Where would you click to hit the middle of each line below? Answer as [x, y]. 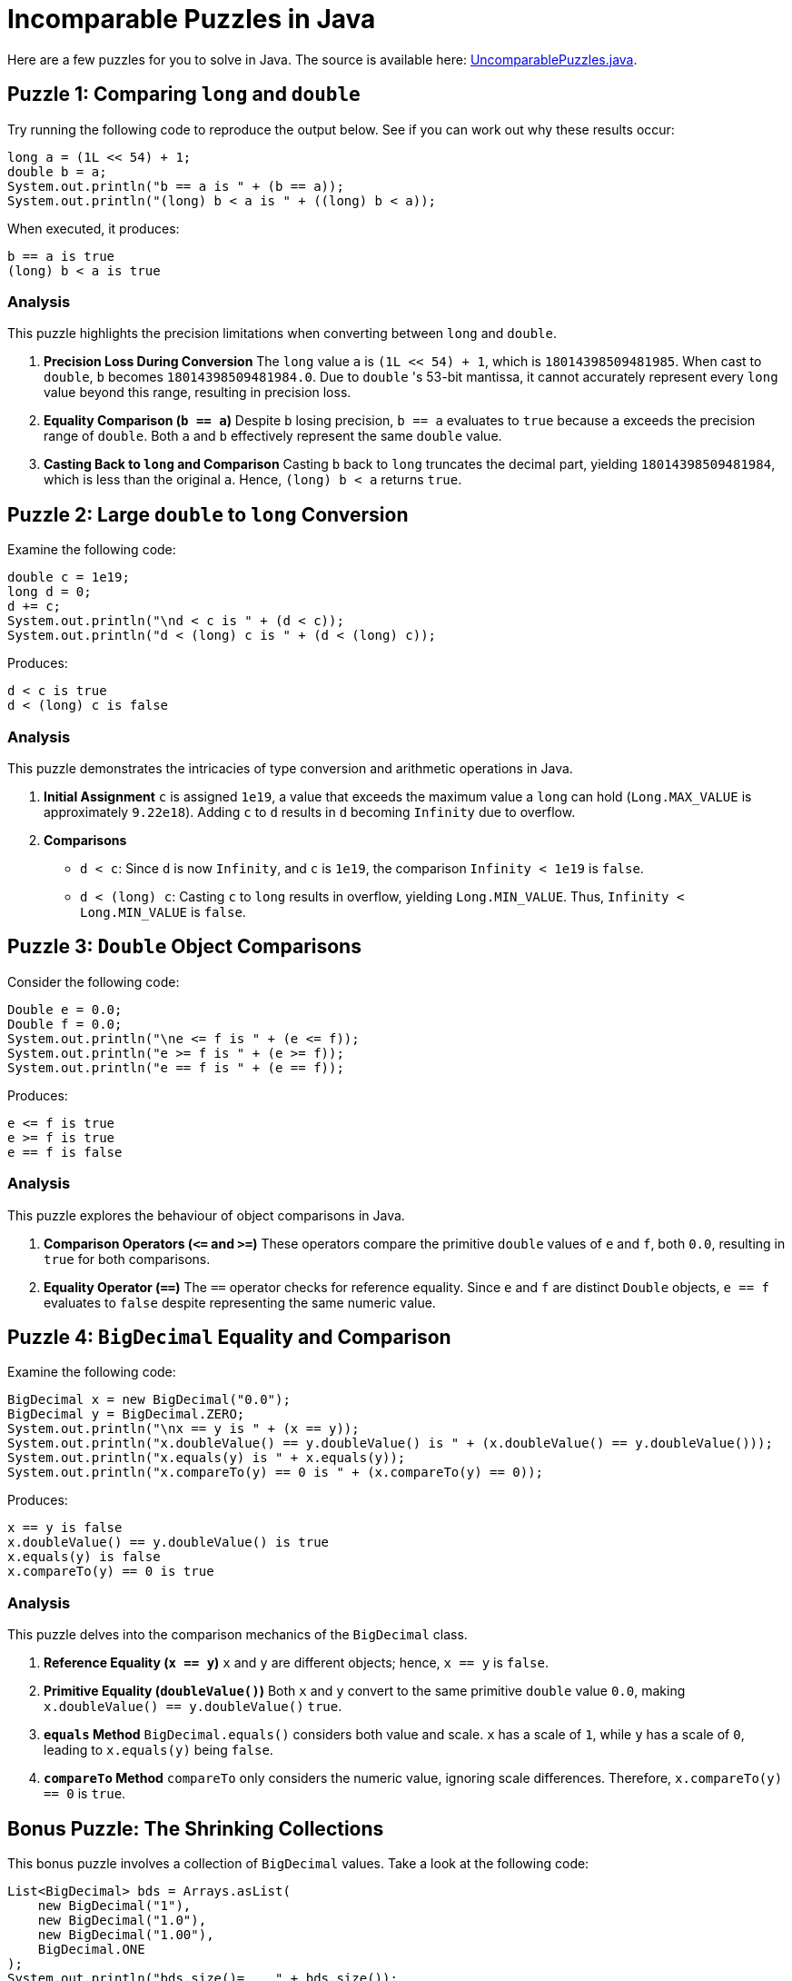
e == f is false [65, 1152]
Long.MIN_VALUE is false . [163, 911]
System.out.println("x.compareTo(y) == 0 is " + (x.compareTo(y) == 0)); [276, 1473]
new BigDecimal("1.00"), [126, 1934]
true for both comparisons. [127, 1259]
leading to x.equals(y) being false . [158, 1750]
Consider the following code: [94, 981]
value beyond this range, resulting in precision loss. [198, 393]
